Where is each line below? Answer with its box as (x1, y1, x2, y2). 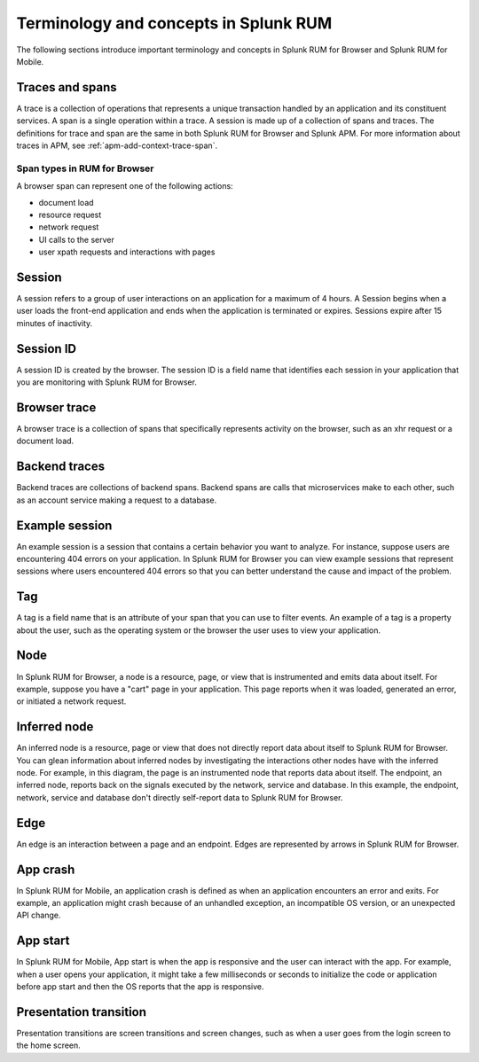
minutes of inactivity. (16, 317, 93, 328)
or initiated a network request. (16, 696, 127, 707)
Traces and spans (16, 80, 117, 95)
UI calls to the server (38, 234, 115, 245)
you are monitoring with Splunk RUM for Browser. (16, 377, 197, 387)
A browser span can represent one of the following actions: (16, 181, 234, 191)
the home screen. (16, 1040, 82, 1050)
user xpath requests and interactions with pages (38, 246, 216, 257)
